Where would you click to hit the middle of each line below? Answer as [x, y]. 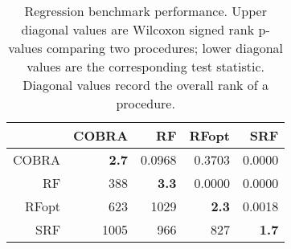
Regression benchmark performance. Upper [145, 11]
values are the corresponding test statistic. [146, 66]
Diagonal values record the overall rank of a [146, 85]
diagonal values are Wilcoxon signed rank [138, 29]
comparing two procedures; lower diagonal [165, 48]
